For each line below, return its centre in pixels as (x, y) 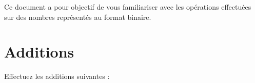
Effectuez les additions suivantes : (57, 76)
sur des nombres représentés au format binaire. (78, 17)
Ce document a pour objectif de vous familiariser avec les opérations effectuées (128, 7)
